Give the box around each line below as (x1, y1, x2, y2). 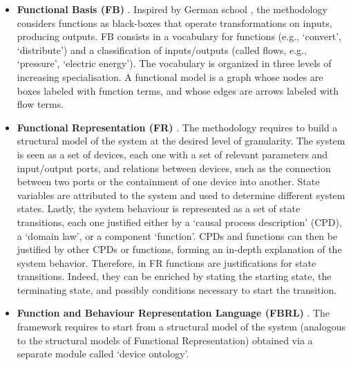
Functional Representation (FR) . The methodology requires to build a (17, 120, 338, 134)
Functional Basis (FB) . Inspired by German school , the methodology (17, 2, 328, 16)
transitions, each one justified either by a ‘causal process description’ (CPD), (17, 214, 342, 229)
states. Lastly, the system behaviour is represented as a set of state (17, 201, 301, 216)
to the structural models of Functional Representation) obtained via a (17, 333, 313, 347)
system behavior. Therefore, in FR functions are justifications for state (17, 255, 316, 270)
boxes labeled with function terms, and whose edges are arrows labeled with (17, 83, 339, 97)
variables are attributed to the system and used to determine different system (17, 187, 345, 202)
